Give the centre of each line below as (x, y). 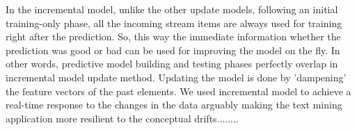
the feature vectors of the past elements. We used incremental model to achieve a (178, 91)
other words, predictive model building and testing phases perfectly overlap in (172, 64)
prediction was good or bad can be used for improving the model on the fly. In (173, 50)
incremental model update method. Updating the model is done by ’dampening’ (176, 77)
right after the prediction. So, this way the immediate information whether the (173, 36)
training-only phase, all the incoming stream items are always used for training (174, 23)
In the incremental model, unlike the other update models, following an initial (172, 9)
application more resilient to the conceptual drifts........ (122, 118)
